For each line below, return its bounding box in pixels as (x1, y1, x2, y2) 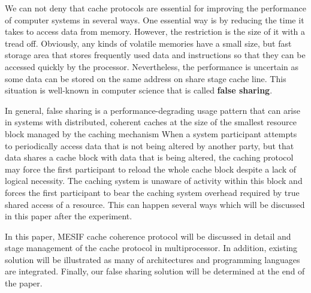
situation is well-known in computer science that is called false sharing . (5, 84, 273, 96)
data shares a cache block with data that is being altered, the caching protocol (5, 151, 294, 164)
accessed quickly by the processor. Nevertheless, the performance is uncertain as (5, 60, 299, 73)
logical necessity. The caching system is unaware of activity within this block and (5, 174, 303, 187)
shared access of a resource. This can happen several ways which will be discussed (5, 198, 305, 210)
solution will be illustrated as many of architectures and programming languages (5, 253, 300, 265)
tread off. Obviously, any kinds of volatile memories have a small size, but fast (5, 37, 292, 49)
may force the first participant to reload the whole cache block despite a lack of (5, 162, 296, 175)
